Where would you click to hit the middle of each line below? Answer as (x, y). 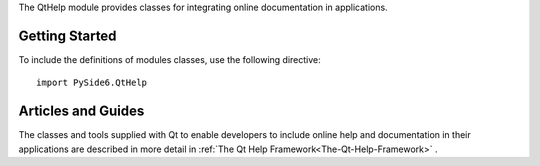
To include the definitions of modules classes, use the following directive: (169, 59)
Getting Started (67, 35)
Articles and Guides (81, 111)
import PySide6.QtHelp (92, 83)
